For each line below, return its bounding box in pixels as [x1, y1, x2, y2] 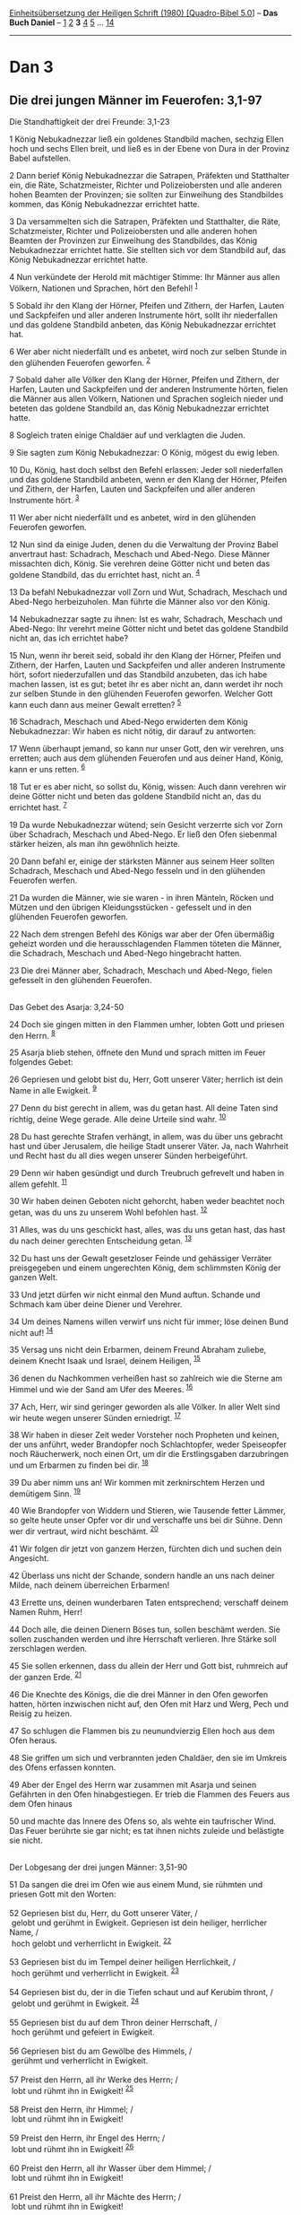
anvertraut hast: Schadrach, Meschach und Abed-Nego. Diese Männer [9, 548, 271, 559]
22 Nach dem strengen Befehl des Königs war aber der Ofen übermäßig [9, 929, 275, 939]
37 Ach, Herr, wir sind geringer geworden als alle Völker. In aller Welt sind [9, 1401, 280, 1412]
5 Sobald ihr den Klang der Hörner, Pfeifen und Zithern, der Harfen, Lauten [9, 300, 285, 310]
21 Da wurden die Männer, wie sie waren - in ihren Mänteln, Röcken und [9, 892, 275, 903]
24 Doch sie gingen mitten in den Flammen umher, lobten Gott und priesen [9, 1018, 285, 1030]
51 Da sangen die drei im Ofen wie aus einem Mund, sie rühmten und [9, 1879, 263, 1889]
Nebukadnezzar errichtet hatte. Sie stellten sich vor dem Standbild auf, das [9, 245, 287, 255]
